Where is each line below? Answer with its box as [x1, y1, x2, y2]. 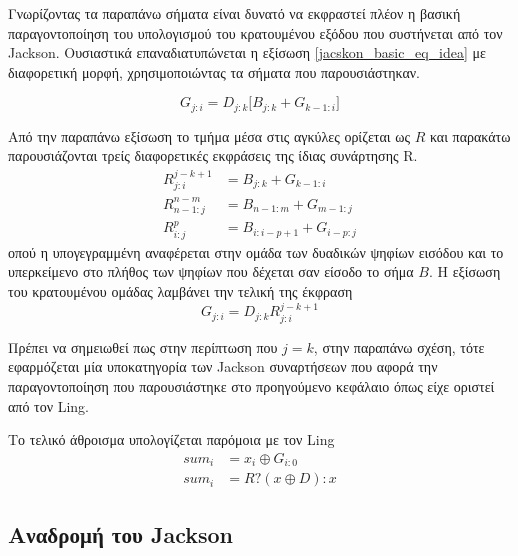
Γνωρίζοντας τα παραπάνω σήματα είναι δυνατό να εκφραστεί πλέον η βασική [8, 3, 461, 23]
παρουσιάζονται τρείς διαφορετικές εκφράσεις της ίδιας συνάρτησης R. [8, 145, 418, 166]
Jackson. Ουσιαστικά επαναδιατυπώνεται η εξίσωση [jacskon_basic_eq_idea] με [8, 42, 486, 63]
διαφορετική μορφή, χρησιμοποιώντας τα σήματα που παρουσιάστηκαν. [8, 61, 420, 82]
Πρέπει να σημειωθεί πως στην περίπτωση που [8, 336, 278, 357]
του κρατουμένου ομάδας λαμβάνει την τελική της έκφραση [8, 281, 353, 301]
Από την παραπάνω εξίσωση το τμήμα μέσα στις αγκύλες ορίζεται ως [8, 125, 410, 146]
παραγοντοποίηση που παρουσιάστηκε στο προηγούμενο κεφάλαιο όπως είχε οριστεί [8, 376, 495, 397]
